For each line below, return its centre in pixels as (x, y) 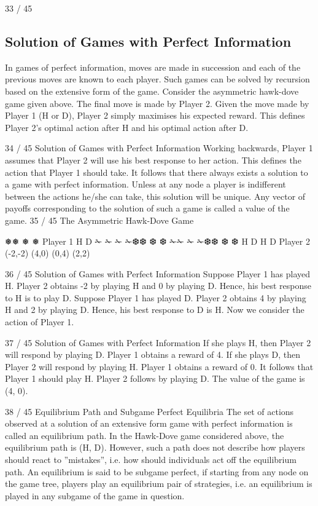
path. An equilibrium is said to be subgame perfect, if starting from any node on (157, 471)
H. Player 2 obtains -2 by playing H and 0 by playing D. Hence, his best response (158, 286)
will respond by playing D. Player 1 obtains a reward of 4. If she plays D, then (153, 354)
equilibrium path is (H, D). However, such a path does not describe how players (155, 447)
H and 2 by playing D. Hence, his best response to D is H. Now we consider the (155, 310)
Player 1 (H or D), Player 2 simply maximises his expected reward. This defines (155, 115)
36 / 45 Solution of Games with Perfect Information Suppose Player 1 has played (158, 273)
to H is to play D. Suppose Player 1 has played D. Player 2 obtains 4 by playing (156, 297)
